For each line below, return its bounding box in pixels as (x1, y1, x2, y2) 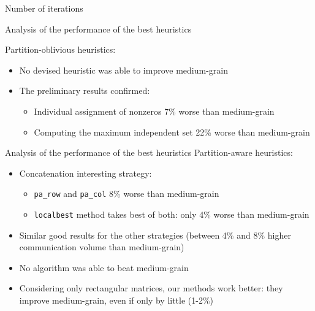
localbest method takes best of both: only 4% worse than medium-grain (34, 208, 309, 220)
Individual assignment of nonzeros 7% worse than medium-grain (34, 104, 275, 117)
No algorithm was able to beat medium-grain (19, 261, 189, 274)
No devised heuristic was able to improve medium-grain (19, 63, 229, 76)
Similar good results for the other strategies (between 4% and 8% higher (19, 228, 291, 241)
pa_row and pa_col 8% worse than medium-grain (34, 187, 219, 200)
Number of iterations (5, 2, 83, 14)
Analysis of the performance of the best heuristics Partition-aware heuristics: (5, 146, 293, 159)
